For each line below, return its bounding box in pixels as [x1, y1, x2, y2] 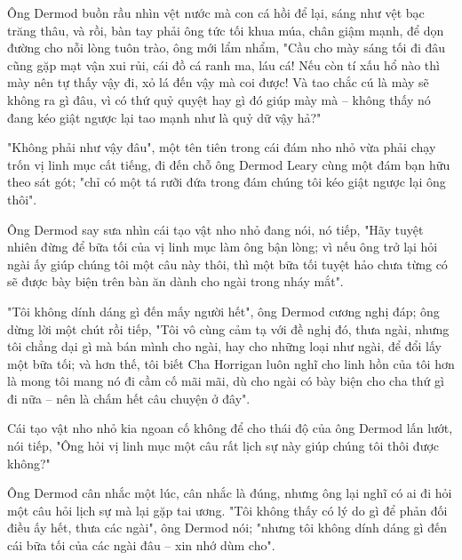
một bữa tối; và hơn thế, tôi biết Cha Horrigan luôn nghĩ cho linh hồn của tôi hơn [7, 354, 455, 372]
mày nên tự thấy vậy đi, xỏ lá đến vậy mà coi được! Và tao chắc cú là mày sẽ [7, 73, 429, 92]
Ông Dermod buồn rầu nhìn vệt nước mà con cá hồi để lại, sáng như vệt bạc [7, 4, 425, 21]
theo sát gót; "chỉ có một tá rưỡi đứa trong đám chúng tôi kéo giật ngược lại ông [7, 172, 446, 191]
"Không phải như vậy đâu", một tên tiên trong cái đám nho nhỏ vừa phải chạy [7, 138, 436, 156]
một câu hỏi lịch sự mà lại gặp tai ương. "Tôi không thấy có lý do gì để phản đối [7, 500, 448, 519]
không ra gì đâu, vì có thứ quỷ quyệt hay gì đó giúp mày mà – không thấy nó [7, 90, 431, 108]
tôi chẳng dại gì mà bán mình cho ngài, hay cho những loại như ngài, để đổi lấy [7, 337, 442, 356]
